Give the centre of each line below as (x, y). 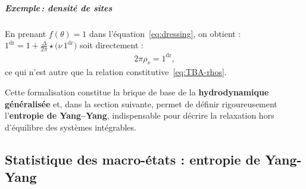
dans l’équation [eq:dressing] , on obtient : (165, 33)
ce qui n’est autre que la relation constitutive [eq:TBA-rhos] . (116, 72)
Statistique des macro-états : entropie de (133, 159)
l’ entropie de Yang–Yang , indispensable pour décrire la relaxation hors (140, 115)
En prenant (26, 33)
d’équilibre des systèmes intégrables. (71, 127)
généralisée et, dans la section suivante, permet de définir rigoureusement (141, 103)
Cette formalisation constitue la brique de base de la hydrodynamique (137, 92)
